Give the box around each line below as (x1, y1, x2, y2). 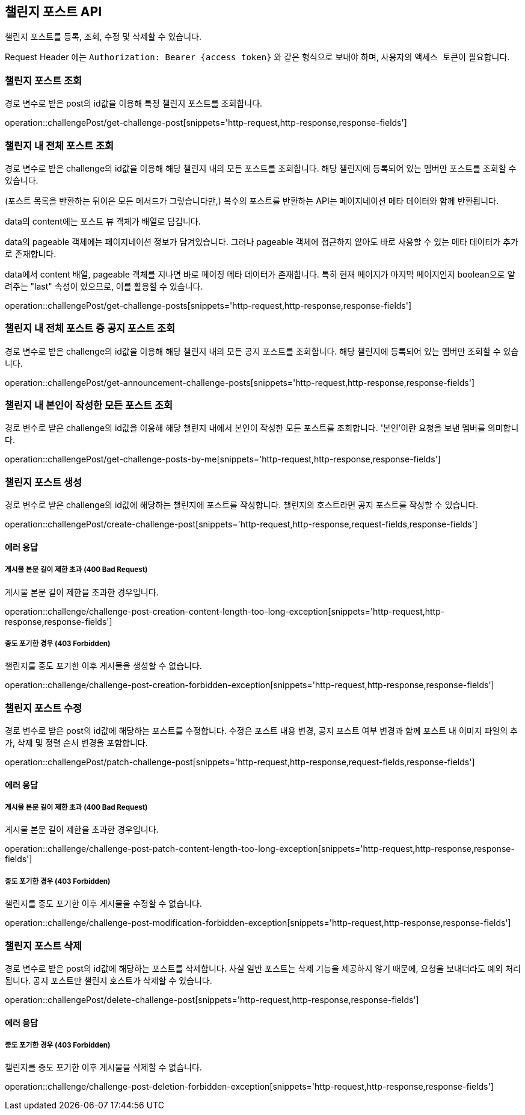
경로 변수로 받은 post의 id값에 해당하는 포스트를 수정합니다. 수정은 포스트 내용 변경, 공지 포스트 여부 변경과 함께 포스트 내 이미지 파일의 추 (5, 725, 518, 736)
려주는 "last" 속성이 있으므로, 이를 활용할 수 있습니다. (5, 281, 203, 291)
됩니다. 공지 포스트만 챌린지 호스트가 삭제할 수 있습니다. (5, 975, 212, 986)
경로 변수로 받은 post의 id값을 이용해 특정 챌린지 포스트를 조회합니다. (5, 98, 263, 109)
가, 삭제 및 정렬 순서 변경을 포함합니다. (5, 738, 148, 748)
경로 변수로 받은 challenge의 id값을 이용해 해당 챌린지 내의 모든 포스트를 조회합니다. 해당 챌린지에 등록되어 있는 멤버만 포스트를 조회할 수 (5, 163, 517, 173)
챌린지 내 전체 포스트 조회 (5, 139, 114, 152)
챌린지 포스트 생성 (5, 476, 82, 488)
